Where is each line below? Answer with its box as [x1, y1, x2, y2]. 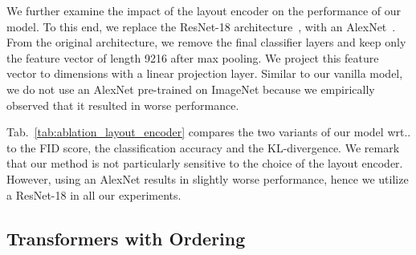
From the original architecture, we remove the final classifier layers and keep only [6, 34, 406, 51]
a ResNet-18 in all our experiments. [6, 186, 181, 203]
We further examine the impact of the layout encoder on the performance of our [6, 2, 402, 18]
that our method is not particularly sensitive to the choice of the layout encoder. [6, 155, 403, 172]
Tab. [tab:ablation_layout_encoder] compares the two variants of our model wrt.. [6, 123, 411, 140]
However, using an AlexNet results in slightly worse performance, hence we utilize [6, 170, 409, 187]
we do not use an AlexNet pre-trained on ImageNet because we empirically [6, 80, 375, 97]
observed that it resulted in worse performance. [6, 96, 239, 113]
